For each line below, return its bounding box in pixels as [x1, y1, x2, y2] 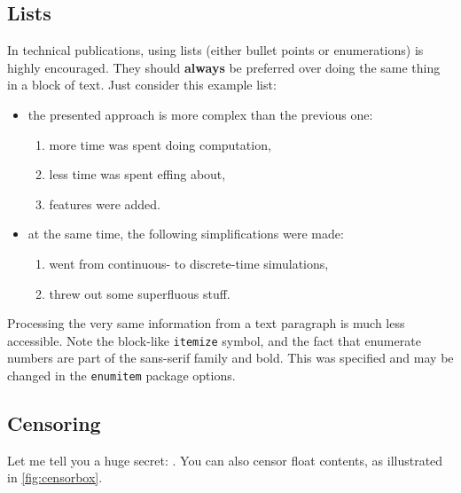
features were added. [49, 194, 160, 213]
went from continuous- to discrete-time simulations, [49, 254, 329, 272]
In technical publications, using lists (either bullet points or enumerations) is [7, 41, 424, 59]
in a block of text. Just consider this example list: [7, 75, 277, 94]
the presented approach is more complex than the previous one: [27, 105, 373, 123]
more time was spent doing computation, [49, 135, 271, 153]
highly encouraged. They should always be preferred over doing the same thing [7, 58, 441, 76]
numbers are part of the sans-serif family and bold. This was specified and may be [7, 348, 454, 367]
